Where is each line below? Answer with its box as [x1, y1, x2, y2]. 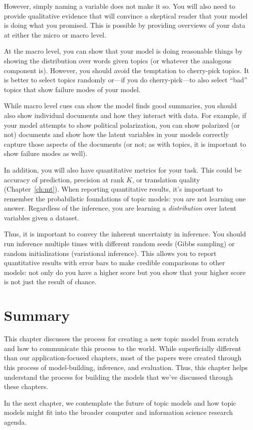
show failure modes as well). [4, 148, 88, 158]
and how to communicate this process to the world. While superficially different [4, 343, 241, 353]
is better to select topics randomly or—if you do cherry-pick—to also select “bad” [4, 75, 248, 85]
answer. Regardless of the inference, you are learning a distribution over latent [4, 203, 236, 213]
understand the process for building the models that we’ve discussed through [4, 371, 233, 382]
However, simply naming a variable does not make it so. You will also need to [4, 1, 235, 11]
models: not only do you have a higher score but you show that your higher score [4, 267, 246, 277]
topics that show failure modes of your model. [4, 84, 141, 94]
